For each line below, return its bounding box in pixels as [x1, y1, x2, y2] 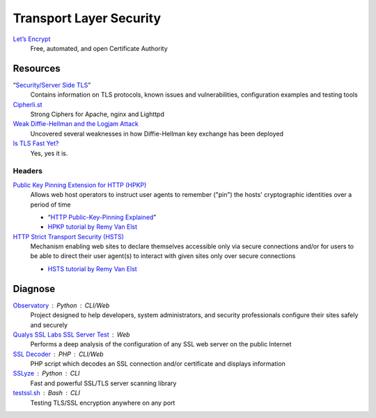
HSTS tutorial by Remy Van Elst [47, 264, 137, 273]
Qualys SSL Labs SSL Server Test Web [13, 330, 130, 339]
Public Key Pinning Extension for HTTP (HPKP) [13, 181, 147, 189]
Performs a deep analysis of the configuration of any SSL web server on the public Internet [30, 340, 292, 348]
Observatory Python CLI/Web [13, 301, 110, 310]
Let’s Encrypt [13, 35, 51, 43]
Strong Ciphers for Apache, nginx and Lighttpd [30, 110, 165, 118]
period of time [30, 200, 71, 209]
